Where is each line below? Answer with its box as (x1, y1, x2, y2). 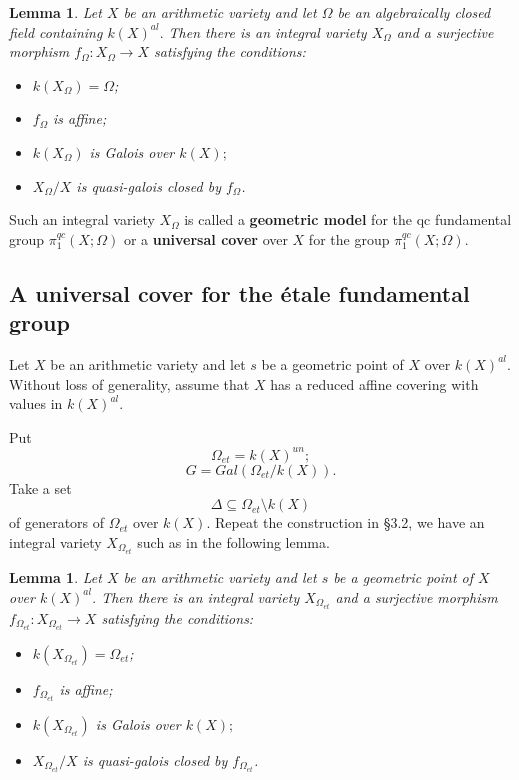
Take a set (9, 477, 72, 498)
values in (9, 393, 63, 414)
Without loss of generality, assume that (9, 373, 250, 394)
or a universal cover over (123, 228, 288, 249)
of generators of (9, 512, 105, 533)
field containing (9, 21, 103, 42)
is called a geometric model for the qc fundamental (184, 209, 512, 230)
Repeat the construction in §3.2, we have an (215, 512, 485, 533)
